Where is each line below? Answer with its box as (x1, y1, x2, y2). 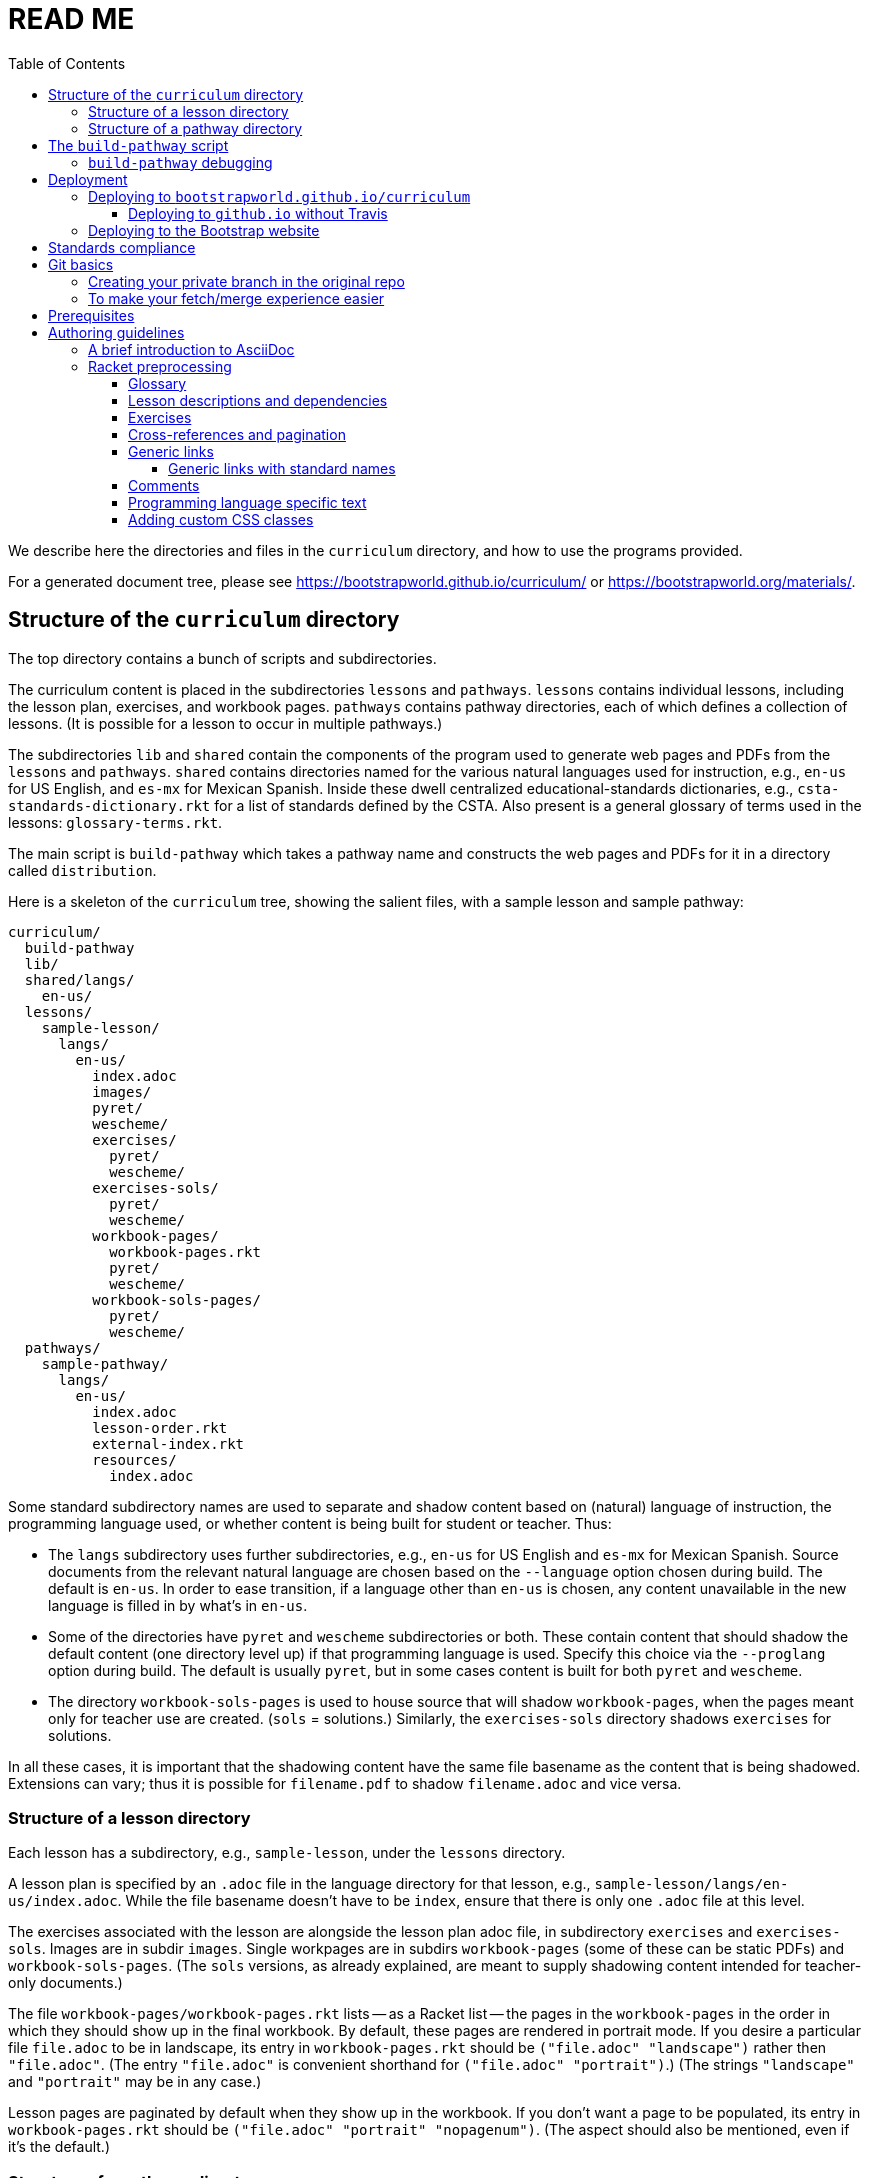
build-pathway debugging (88, 153, 273, 171)
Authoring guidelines (48, 323, 185, 341)
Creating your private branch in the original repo (88, 272, 405, 290)
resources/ (92, 1451, 177, 1468)
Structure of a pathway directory (88, 119, 303, 137)
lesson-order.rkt (92, 1419, 228, 1436)
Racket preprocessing (88, 357, 232, 375)
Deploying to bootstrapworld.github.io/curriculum (88, 187, 471, 205)
